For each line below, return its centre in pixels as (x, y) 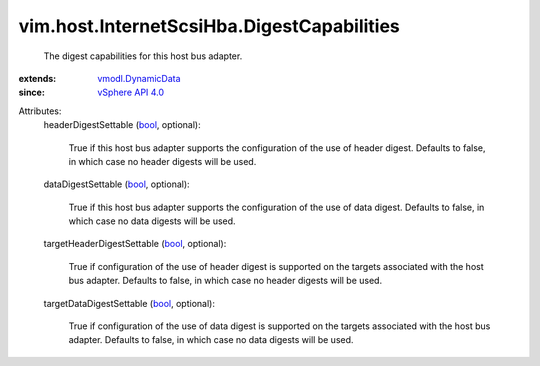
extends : (37, 78)
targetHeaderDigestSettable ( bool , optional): (135, 244)
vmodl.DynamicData (139, 78)
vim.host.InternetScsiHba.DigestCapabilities (209, 26)
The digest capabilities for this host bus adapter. (143, 56)
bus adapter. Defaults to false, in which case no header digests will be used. (225, 281)
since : (31, 92)
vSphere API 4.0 (131, 92)
